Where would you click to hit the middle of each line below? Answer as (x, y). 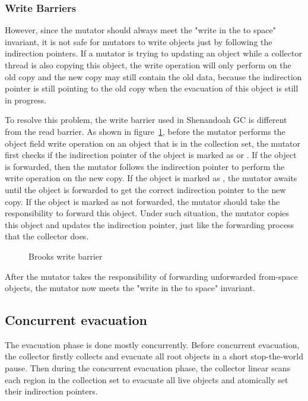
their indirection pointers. (51, 391)
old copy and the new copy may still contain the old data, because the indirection (153, 76)
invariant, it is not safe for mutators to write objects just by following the (139, 41)
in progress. (26, 100)
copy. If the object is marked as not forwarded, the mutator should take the (142, 201)
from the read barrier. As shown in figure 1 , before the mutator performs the (145, 131)
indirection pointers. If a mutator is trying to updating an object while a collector (153, 53)
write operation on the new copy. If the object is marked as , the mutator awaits (151, 178)
